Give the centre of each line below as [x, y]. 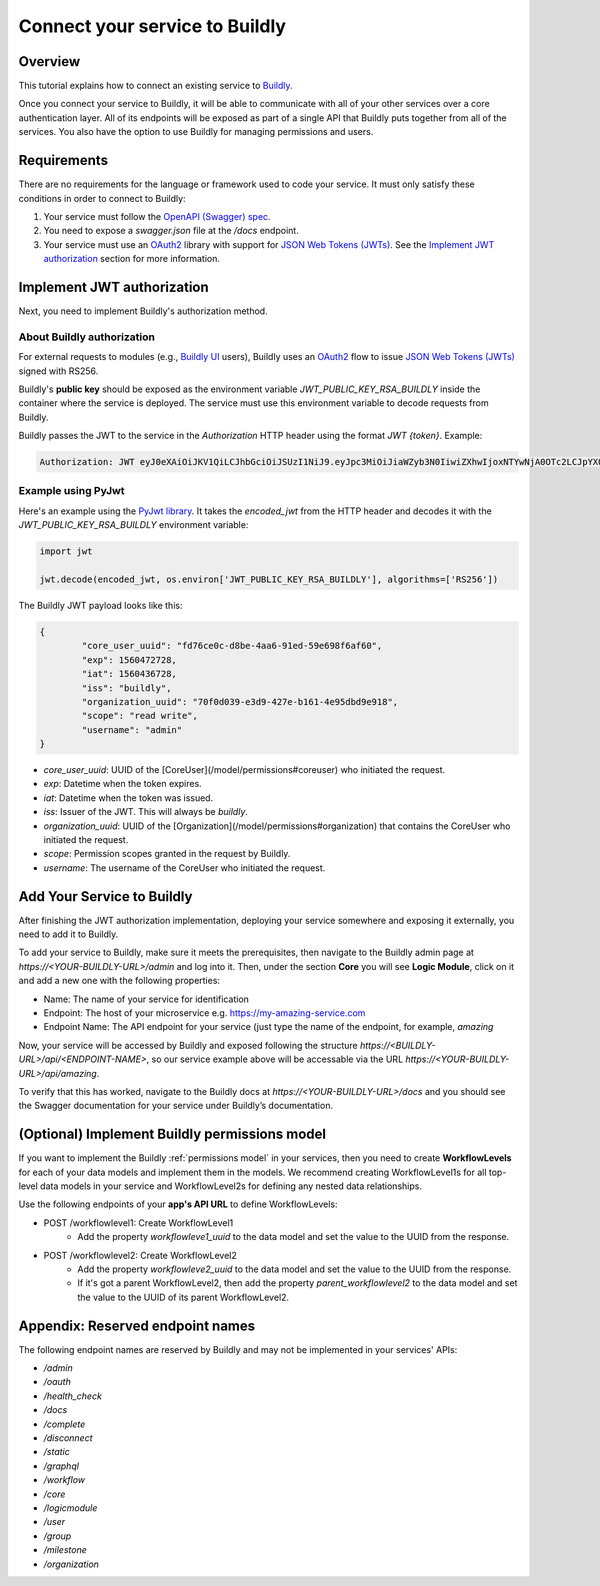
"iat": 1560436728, [129, 674]
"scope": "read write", [140, 716]
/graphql [61, 1466]
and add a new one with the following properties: [119, 981]
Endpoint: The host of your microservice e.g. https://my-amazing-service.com [204, 1013]
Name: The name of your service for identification [146, 999]
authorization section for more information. [131, 259]
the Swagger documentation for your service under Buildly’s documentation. [176, 1106]
